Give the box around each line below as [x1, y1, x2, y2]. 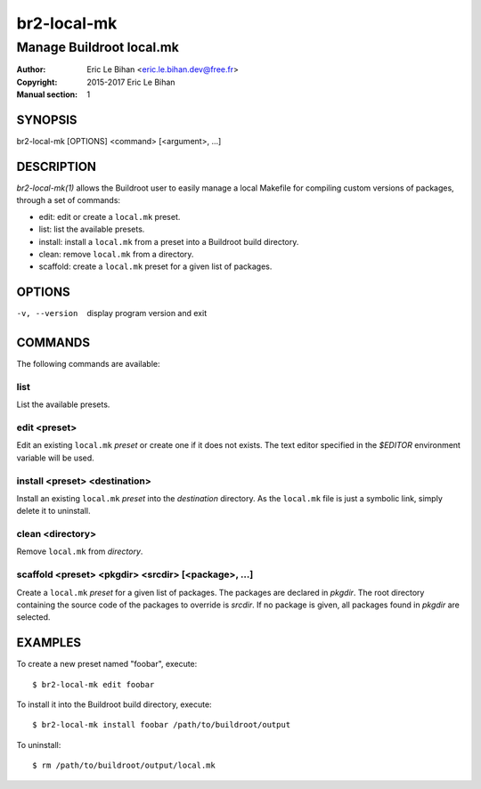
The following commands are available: [16, 359, 160, 370]
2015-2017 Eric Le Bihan [86, 77, 175, 87]
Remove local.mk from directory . [16, 546, 143, 557]
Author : [16, 64, 46, 75]
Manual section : [16, 89, 78, 100]
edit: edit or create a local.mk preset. [38, 211, 181, 222]
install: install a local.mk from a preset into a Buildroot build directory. [38, 236, 299, 247]
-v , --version [16, 308, 78, 319]
